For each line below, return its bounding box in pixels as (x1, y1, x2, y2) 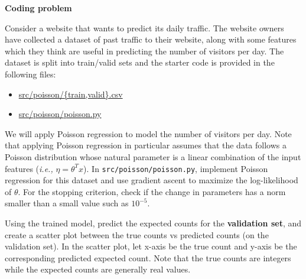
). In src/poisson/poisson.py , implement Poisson (83, 162, 268, 174)
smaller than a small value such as (5, 197, 129, 209)
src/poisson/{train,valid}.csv (18, 87, 123, 100)
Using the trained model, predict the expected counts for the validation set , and (5, 216, 302, 229)
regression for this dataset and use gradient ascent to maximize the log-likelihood (5, 174, 298, 186)
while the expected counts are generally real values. (5, 263, 191, 275)
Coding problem (5, 2, 72, 14)
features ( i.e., (5, 162, 53, 174)
